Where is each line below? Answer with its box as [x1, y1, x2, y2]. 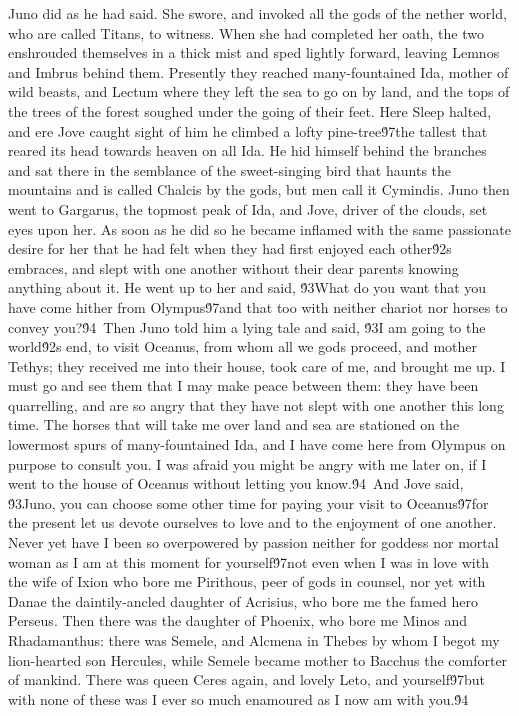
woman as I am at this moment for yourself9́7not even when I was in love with [8, 551, 489, 572]
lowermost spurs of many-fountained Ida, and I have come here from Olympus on [8, 434, 506, 455]
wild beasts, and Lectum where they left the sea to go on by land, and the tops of [8, 81, 510, 102]
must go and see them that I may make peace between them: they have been [8, 375, 479, 396]
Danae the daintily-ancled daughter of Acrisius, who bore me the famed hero [8, 590, 478, 611]
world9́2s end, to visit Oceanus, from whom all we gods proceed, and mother [8, 336, 478, 357]
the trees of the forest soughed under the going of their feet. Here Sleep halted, [8, 100, 492, 121]
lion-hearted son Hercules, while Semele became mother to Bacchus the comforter [8, 649, 508, 670]
